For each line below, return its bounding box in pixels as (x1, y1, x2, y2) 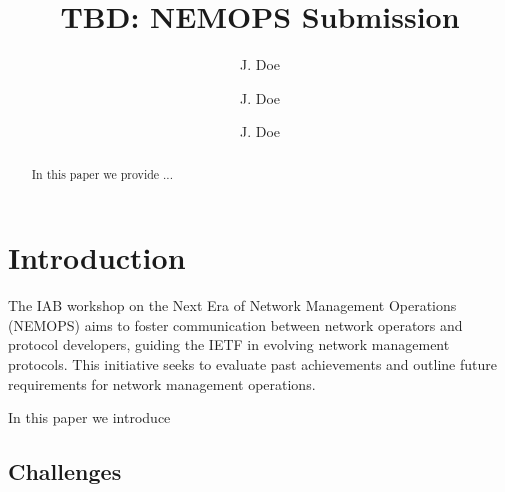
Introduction (8, 237, 186, 278)
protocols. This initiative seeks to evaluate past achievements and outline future (8, 354, 497, 375)
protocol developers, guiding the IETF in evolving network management (8, 334, 450, 355)
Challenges (8, 456, 122, 487)
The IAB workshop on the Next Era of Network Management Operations (8, 295, 457, 316)
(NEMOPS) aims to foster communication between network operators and (8, 314, 463, 335)
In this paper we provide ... (31, 165, 173, 182)
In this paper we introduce (8, 407, 171, 428)
